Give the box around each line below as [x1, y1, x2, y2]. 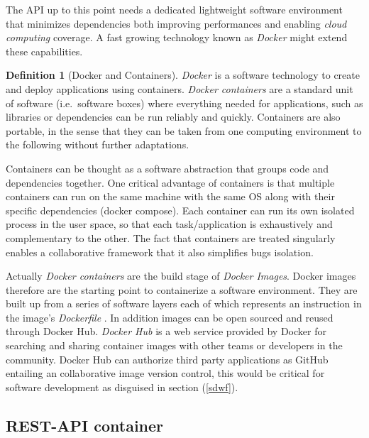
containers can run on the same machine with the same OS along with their [6, 189, 335, 204]
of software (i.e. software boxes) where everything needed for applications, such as [6, 95, 363, 110]
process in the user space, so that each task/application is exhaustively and [6, 217, 333, 231]
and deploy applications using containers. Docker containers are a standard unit [6, 81, 353, 96]
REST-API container [6, 414, 164, 436]
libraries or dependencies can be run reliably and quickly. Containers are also [6, 109, 341, 124]
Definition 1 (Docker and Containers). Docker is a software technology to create [6, 67, 360, 82]
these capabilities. [6, 43, 83, 58]
